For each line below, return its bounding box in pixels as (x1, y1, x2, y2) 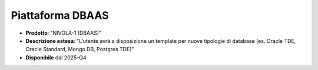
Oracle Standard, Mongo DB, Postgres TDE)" (25, 46, 134, 53)
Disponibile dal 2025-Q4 (25, 54, 87, 61)
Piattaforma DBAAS (11, 9, 109, 22)
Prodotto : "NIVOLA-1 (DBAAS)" (25, 29, 102, 36)
